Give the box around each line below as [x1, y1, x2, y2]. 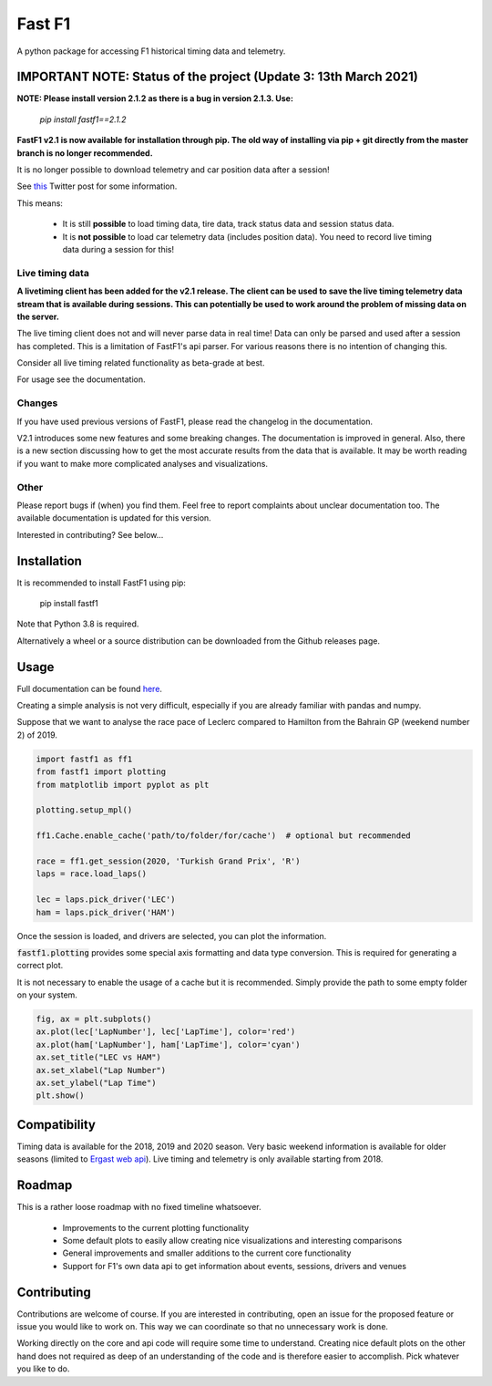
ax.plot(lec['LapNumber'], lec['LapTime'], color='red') [36, 1027, 296, 1037]
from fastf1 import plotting [36, 767, 167, 777]
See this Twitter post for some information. [16, 181, 178, 191]
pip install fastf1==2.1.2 [39, 114, 127, 125]
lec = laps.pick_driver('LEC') [36, 895, 177, 905]
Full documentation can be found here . [16, 683, 163, 694]
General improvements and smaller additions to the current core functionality [62, 1247, 352, 1258]
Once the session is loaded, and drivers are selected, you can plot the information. [16, 930, 327, 941]
